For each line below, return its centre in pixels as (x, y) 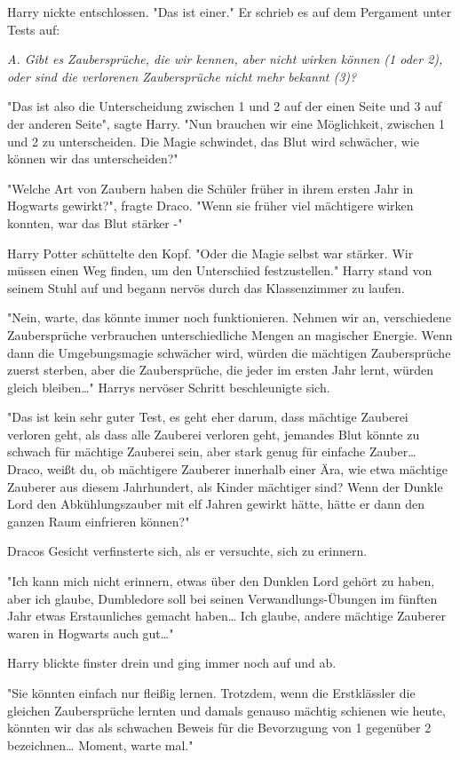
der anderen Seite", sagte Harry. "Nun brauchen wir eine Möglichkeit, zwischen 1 (226, 123)
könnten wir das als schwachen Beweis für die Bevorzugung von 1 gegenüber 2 (219, 728)
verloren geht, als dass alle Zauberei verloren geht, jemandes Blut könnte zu (214, 434)
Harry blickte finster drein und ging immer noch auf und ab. (172, 663)
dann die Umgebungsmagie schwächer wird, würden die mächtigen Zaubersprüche (229, 352)
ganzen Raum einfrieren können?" (99, 521)
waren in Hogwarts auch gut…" (91, 633)
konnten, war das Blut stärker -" (95, 222)
